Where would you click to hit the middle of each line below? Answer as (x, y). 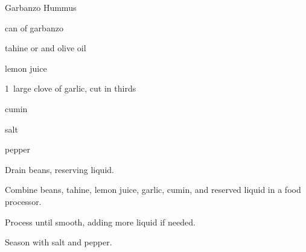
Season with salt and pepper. (59, 242)
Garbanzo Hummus (41, 7)
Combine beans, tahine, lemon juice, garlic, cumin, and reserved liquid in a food (153, 190)
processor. (23, 201)
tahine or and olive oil (46, 48)
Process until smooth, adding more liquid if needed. (100, 222)
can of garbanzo (34, 27)
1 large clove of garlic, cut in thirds (71, 88)
